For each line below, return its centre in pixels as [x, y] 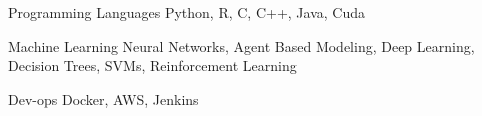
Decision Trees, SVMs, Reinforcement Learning [152, 65]
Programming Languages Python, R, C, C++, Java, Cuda [187, 12]
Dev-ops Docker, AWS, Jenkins [103, 98]
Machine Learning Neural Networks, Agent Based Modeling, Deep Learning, [241, 45]
